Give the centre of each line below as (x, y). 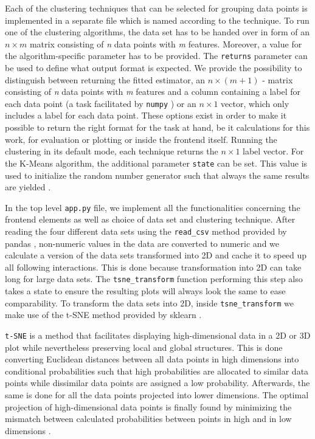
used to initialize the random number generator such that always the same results (157, 175)
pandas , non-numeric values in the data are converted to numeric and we (142, 243)
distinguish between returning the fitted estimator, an (105, 79)
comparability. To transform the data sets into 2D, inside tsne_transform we (149, 302)
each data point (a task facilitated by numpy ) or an (101, 103)
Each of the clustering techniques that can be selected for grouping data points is (156, 8)
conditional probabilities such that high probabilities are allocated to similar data (157, 371)
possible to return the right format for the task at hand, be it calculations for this (157, 127)
